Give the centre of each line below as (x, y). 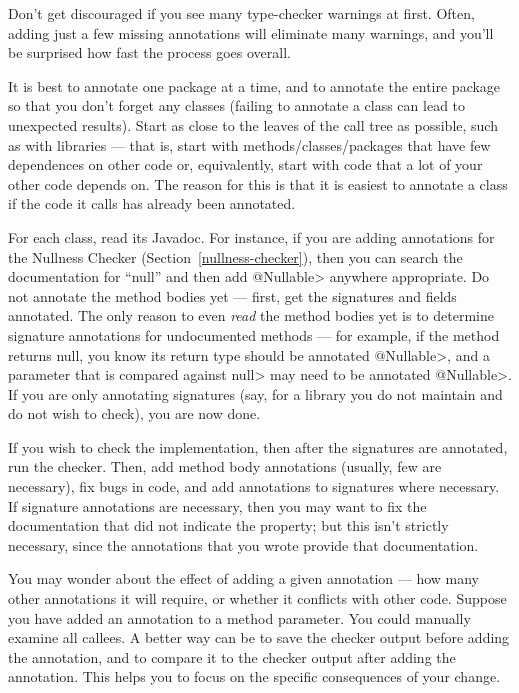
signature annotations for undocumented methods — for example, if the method (254, 334)
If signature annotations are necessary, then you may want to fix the (217, 505)
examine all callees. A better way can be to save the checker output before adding (259, 637)
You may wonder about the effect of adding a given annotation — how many (243, 578)
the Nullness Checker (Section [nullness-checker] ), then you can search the (235, 256)
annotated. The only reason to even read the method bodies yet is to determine (251, 315)
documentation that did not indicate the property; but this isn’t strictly (228, 525)
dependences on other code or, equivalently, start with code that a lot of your (245, 164)
